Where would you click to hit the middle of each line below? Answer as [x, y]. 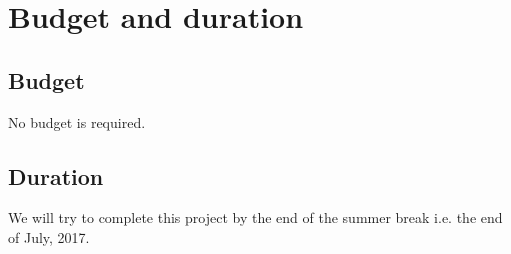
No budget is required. [77, 121]
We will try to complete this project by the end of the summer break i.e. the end [255, 217]
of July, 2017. [49, 236]
